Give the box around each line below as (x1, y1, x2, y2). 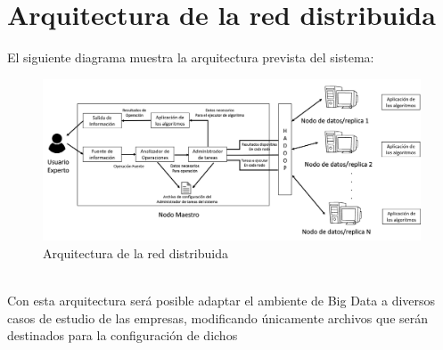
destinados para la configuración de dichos (7, 326, 238, 345)
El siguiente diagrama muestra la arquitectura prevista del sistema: (7, 48, 374, 67)
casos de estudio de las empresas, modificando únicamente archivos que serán (7, 308, 429, 327)
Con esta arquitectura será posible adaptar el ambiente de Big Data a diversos (7, 291, 436, 310)
